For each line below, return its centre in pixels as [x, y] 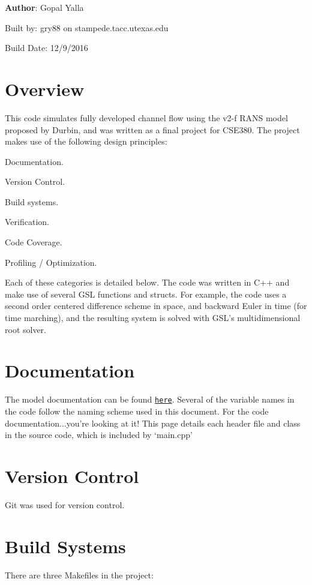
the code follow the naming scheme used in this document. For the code [137, 411]
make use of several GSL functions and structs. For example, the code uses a [146, 294]
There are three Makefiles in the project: [79, 574]
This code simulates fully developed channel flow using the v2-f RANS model [146, 117]
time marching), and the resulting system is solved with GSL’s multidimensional [153, 318]
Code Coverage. [34, 242]
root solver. [25, 329]
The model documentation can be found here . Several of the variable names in [150, 399]
